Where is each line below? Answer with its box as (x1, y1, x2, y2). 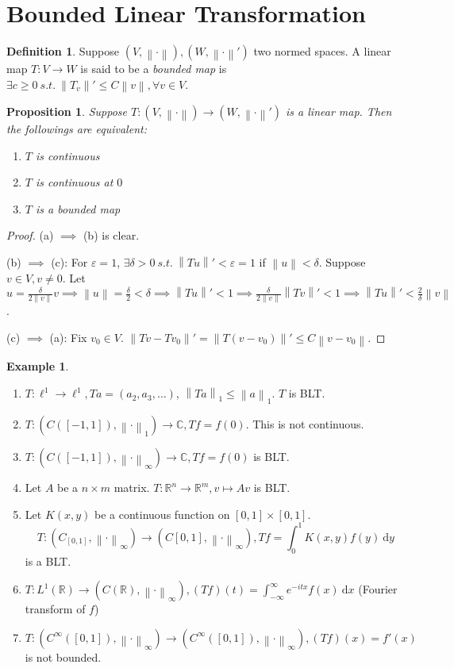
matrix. (113, 479, 150, 496)
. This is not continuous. (245, 416, 364, 432)
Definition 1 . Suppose (6, 43, 120, 60)
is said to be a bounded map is (80, 60, 227, 77)
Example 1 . (6, 358, 69, 374)
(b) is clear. (83, 227, 140, 244)
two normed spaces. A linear (253, 43, 391, 60)
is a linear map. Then (286, 102, 392, 119)
